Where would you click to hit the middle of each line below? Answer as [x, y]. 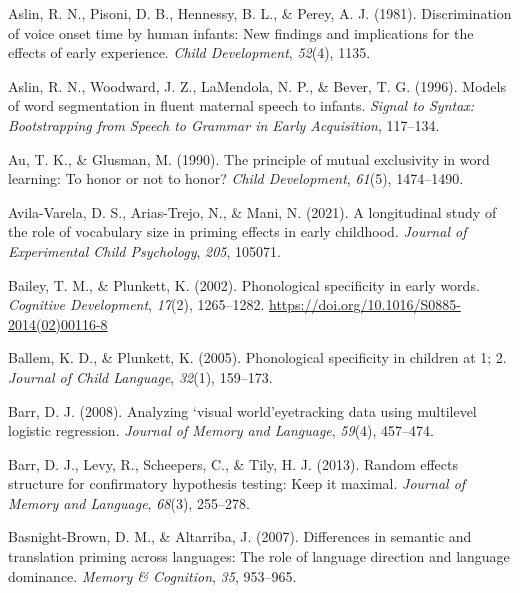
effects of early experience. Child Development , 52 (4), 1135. [189, 52]
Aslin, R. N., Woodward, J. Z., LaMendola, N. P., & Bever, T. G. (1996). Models [257, 85]
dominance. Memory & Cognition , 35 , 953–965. [152, 575]
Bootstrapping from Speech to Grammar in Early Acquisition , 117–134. [224, 124]
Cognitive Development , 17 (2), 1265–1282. [136, 304]
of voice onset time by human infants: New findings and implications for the [241, 32]
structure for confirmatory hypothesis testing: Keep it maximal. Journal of [237, 483]
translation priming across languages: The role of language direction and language [259, 556]
